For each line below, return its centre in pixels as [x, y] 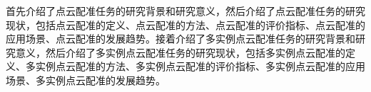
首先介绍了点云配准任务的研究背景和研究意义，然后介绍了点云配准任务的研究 [185, 11]
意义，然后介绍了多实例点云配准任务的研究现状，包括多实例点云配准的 [180, 52]
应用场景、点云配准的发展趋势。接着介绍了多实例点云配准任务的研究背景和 [181, 39]
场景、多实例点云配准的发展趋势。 [86, 80]
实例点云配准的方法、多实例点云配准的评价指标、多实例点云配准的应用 [200, 66]
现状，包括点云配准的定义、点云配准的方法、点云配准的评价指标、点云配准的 [185, 24]
